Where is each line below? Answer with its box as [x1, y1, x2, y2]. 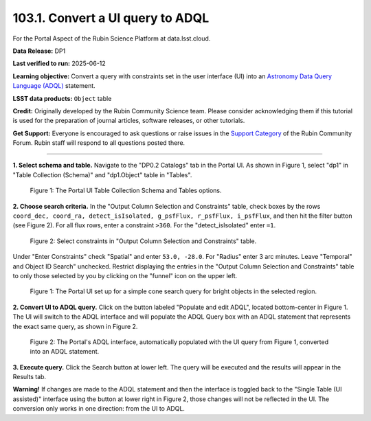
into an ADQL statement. [30, 348, 100, 356]
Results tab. [12, 373, 47, 381]
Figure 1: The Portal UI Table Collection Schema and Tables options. [30, 186, 222, 195]
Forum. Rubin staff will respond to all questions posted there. [12, 139, 185, 147]
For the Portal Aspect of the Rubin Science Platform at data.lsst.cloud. [12, 34, 211, 43]
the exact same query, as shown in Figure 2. [12, 322, 138, 330]
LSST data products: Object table [12, 94, 112, 102]
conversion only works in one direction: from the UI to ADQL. [12, 405, 185, 413]
